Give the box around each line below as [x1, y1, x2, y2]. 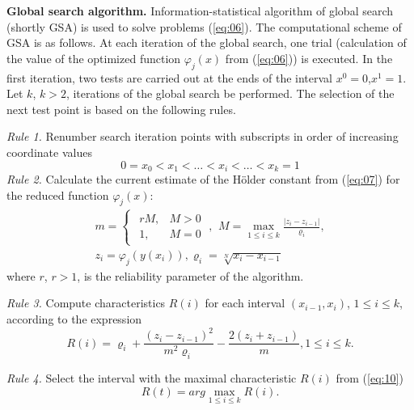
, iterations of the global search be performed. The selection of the [65, 85, 395, 102]
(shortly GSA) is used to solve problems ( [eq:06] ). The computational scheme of [6, 18, 402, 35]
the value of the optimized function [6, 49, 181, 66]
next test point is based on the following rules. [6, 100, 236, 117]
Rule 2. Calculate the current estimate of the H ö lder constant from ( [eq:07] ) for [6, 171, 400, 187]
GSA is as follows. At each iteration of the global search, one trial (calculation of [6, 34, 407, 51]
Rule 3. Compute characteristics [6, 294, 166, 311]
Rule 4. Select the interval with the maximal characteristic [6, 369, 297, 386]
